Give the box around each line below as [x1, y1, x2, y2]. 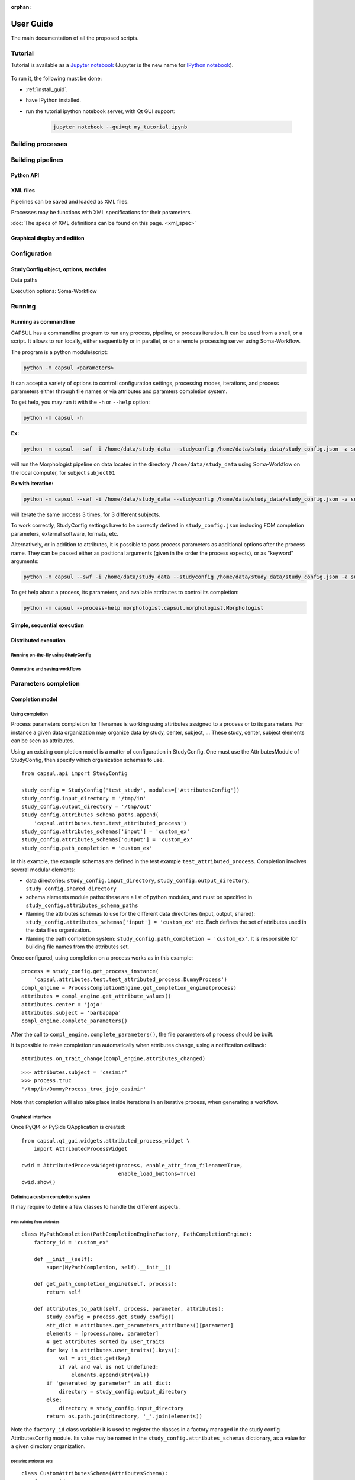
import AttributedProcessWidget [33, 1146, 128, 1153]
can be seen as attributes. [11, 737, 75, 744]
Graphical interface [11, 1114, 51, 1120]
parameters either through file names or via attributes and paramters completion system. [11, 388, 228, 395]
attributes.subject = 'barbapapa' [21, 1009, 121, 1016]
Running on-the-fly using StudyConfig [11, 652, 92, 658]
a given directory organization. [11, 1443, 86, 1450]
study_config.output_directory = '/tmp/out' [21, 803, 153, 810]
